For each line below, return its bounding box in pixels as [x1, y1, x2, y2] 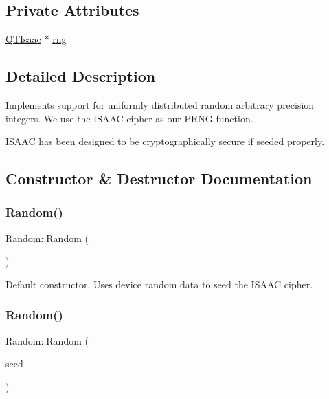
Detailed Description [5, 65, 156, 87]
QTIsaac [5, 32, 41, 46]
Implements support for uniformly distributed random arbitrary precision [5, 98, 315, 111]
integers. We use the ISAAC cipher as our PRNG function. [5, 111, 253, 125]
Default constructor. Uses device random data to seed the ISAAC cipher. [5, 277, 313, 291]
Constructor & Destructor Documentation [5, 168, 313, 189]
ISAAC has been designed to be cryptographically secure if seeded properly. [5, 134, 325, 149]
